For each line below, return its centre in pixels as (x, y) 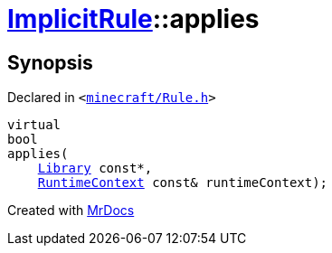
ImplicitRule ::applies (133, 19)
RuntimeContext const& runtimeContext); (183, 183)
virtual (34, 125)
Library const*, (95, 169)
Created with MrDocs (71, 211)
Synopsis (50, 62)
